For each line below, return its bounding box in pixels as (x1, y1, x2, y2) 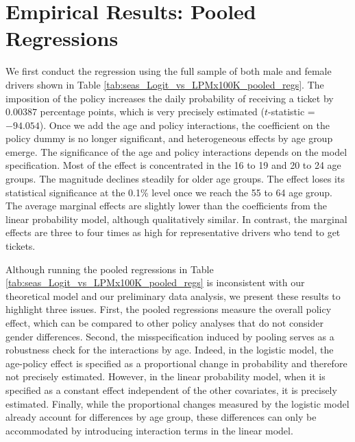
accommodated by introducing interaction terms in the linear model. (5, 423, 293, 437)
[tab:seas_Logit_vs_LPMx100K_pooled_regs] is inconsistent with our (5, 275, 305, 290)
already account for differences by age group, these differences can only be (5, 410, 317, 424)
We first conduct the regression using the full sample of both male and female (5, 64, 332, 78)
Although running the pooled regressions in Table (5, 261, 214, 276)
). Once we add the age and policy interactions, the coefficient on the (39, 117, 330, 132)
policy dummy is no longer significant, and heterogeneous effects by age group (5, 131, 333, 146)
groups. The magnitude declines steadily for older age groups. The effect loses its (5, 172, 345, 186)
